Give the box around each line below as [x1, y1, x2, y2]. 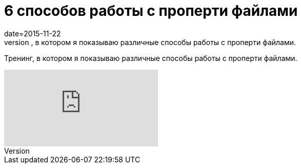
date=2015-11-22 [4, 29, 61, 38]
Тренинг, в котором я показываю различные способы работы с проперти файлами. [4, 53, 297, 62]
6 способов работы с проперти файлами [4, 2, 298, 19]
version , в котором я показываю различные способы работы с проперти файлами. [4, 37, 296, 47]
